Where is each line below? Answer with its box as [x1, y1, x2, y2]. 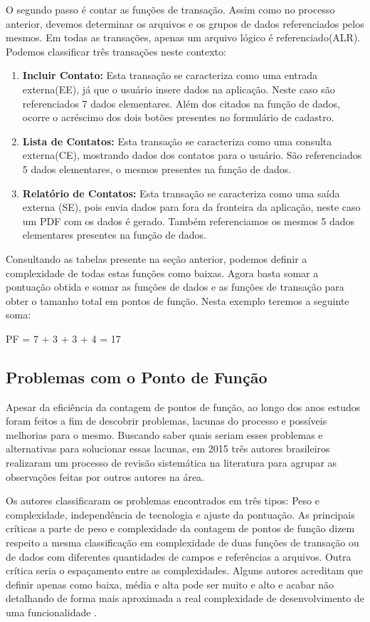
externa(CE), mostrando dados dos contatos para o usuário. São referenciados [22, 147, 362, 162]
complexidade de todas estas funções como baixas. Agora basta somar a [6, 265, 319, 280]
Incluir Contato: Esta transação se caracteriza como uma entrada [22, 68, 318, 83]
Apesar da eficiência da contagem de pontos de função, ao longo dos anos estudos [6, 399, 361, 414]
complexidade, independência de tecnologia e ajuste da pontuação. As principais [6, 507, 355, 522]
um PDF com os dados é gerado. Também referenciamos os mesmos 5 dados [22, 213, 355, 228]
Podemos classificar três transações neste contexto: [6, 43, 226, 58]
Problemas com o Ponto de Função [6, 366, 268, 388]
